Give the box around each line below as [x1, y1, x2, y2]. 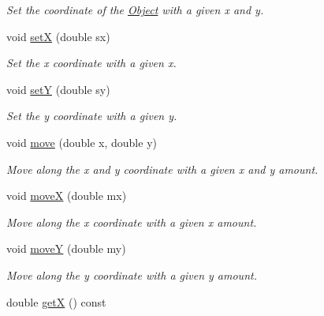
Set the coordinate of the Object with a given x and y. [6, 2, 264, 17]
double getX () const [6, 293, 106, 310]
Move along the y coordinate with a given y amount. [6, 266, 257, 283]
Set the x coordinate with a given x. [6, 55, 177, 71]
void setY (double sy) [6, 81, 110, 97]
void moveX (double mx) [6, 187, 127, 204]
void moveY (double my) [6, 240, 126, 257]
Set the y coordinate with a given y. [6, 107, 177, 124]
